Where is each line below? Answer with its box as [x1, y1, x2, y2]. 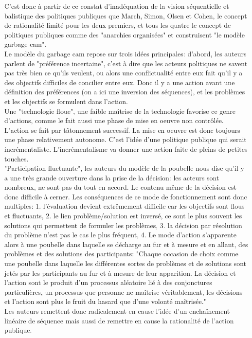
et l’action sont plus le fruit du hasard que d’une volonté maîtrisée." [4, 296, 206, 306]
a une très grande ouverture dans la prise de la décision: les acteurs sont [4, 172, 219, 182]
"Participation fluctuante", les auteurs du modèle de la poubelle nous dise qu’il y [4, 163, 244, 173]
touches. [4, 153, 29, 163]
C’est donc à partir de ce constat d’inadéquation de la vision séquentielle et [4, 1, 229, 11]
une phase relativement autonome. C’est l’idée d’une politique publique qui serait [4, 134, 247, 144]
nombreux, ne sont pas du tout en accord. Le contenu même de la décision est [4, 182, 236, 192]
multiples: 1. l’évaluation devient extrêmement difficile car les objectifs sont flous [4, 201, 245, 211]
